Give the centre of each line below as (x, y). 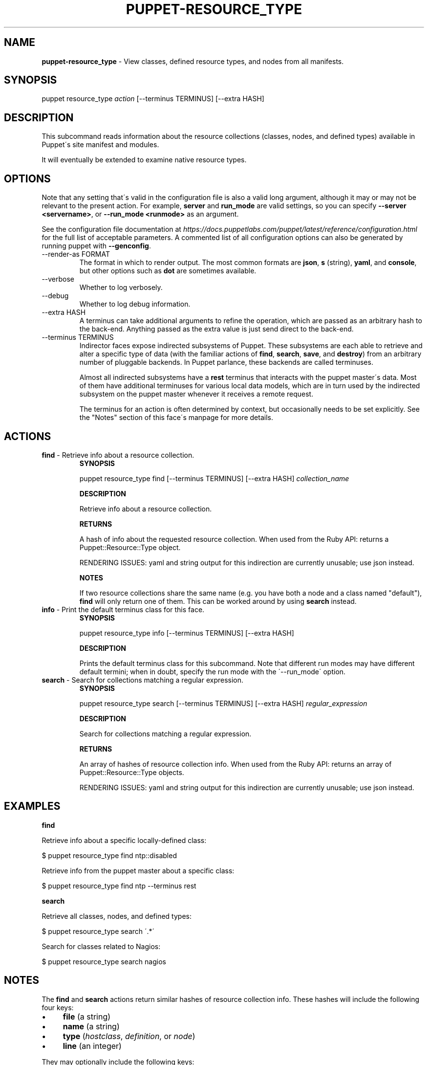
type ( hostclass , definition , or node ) (129, 1036)
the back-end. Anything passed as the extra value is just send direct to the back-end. (216, 329)
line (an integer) (92, 1046)
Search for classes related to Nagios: (101, 946)
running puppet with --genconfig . (96, 246)
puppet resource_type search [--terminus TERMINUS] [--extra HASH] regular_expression (223, 703)
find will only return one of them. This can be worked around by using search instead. (218, 601)
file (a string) (87, 1016)
